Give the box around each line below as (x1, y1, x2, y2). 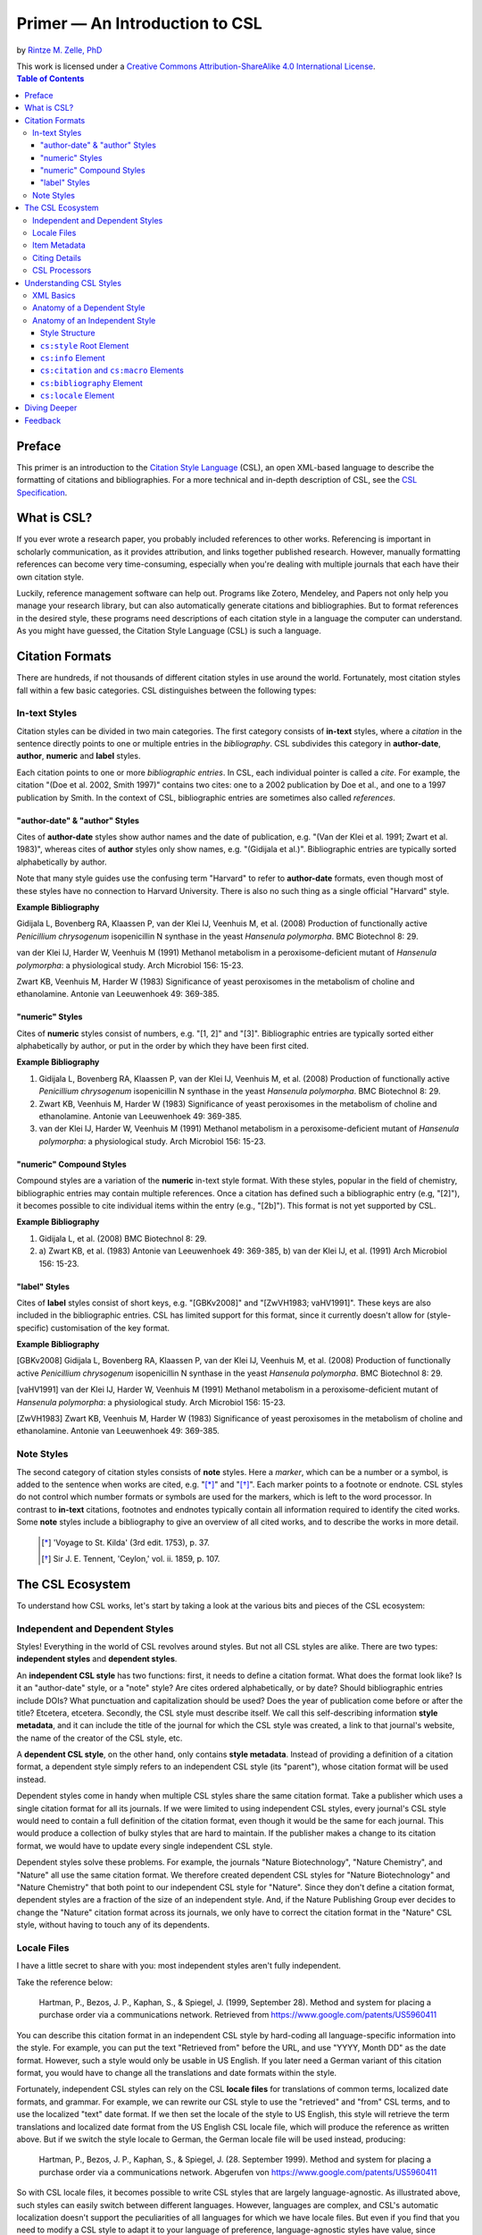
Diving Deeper (24, 402, 78, 413)
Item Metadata (32, 240, 87, 250)
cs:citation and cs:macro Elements (40, 365, 185, 375)
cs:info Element (40, 352, 106, 363)
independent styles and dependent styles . (16, 1654, 178, 1665)
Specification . (16, 487, 68, 498)
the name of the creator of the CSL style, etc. (16, 1733, 183, 1743)
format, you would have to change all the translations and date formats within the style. (16, 2068, 337, 2079)
